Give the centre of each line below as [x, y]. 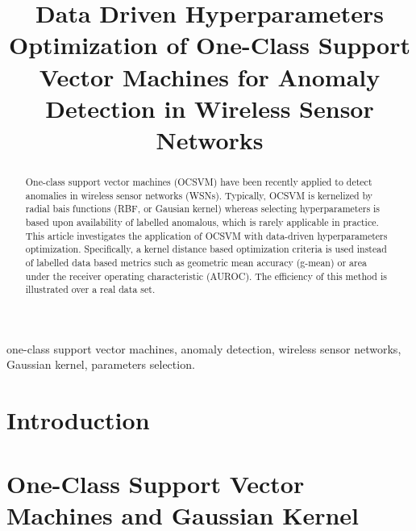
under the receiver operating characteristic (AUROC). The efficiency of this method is [206, 276]
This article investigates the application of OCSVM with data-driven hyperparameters [206, 235]
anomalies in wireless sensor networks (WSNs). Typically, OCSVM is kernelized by [199, 195]
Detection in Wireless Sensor [210, 108]
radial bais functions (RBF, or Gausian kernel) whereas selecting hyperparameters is [203, 209]
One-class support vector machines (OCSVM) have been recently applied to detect [199, 181]
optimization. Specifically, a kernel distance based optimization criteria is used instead [206, 249]
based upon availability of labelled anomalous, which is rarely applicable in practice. [202, 222]
